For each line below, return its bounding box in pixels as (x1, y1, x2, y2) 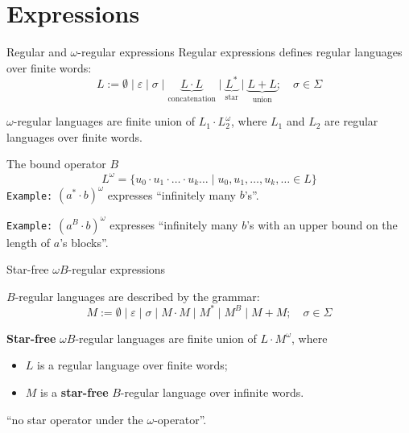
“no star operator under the (6, 410, 143, 427)
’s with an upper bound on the (246, 216, 398, 233)
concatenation (167, 94, 216, 103)
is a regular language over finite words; (37, 357, 228, 373)
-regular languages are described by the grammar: (14, 287, 260, 304)
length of (6, 233, 51, 250)
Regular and (6, 43, 67, 60)
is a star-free (40, 384, 109, 400)
